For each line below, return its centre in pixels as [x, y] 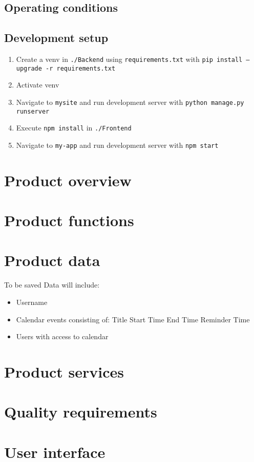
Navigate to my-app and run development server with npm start [117, 145]
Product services [64, 371]
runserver [33, 111]
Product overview [68, 180]
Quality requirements [81, 412]
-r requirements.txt [81, 68]
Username [32, 302]
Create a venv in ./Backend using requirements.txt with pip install [129, 59]
